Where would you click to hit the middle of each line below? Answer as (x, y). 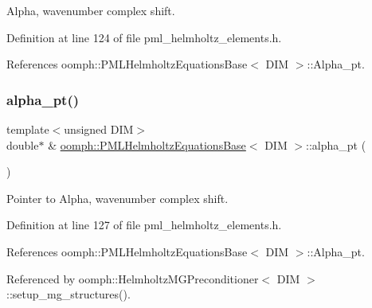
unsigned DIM (99, 129)
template (28, 129)
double (23, 144)
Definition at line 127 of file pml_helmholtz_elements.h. (144, 225)
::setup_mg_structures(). (69, 294)
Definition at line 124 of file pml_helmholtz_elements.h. (144, 37)
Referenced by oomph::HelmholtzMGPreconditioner (133, 278)
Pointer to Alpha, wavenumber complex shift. (117, 198)
